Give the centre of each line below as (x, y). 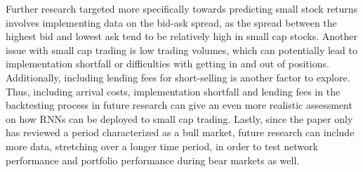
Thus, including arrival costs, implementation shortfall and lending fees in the (173, 91)
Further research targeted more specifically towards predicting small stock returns (182, 8)
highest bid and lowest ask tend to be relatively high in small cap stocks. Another (182, 36)
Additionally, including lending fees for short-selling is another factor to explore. (178, 77)
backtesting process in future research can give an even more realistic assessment (179, 105)
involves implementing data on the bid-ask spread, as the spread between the (171, 22)
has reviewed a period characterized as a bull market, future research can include (180, 132)
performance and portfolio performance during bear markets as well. (153, 160)
